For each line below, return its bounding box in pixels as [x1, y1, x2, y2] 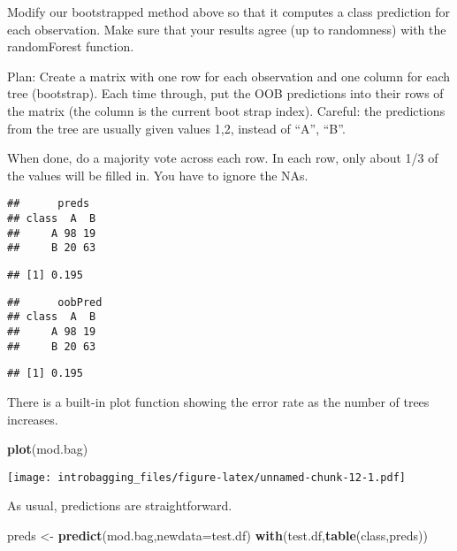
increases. [7, 409, 58, 428]
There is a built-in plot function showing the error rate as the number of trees [7, 392, 430, 410]
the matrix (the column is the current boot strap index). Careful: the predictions [7, 101, 446, 119]
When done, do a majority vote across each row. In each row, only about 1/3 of [7, 149, 438, 167]
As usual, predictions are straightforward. [7, 496, 232, 515]
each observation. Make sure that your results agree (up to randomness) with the [7, 19, 446, 38]
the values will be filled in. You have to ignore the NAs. [7, 165, 308, 184]
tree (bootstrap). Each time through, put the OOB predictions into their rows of [7, 84, 444, 103]
